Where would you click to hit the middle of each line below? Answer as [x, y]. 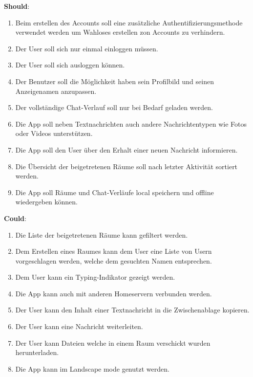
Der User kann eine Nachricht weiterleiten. [79, 326]
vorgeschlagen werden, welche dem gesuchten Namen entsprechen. [114, 260]
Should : [17, 6]
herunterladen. [37, 352]
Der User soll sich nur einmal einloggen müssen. [87, 48]
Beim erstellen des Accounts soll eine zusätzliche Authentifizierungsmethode [129, 22]
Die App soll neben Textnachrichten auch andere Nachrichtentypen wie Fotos [131, 123]
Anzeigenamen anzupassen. [56, 91]
